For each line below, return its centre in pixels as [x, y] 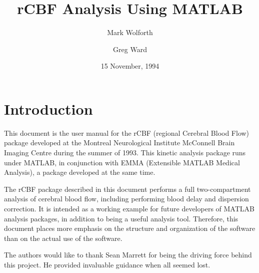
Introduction [48, 108]
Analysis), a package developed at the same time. [80, 172]
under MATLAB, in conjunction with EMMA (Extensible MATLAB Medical [122, 162]
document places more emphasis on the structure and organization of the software [130, 228]
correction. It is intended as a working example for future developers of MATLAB [129, 208]
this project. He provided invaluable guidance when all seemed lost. [107, 264]
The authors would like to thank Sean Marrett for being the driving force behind [128, 255]
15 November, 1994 [130, 66]
